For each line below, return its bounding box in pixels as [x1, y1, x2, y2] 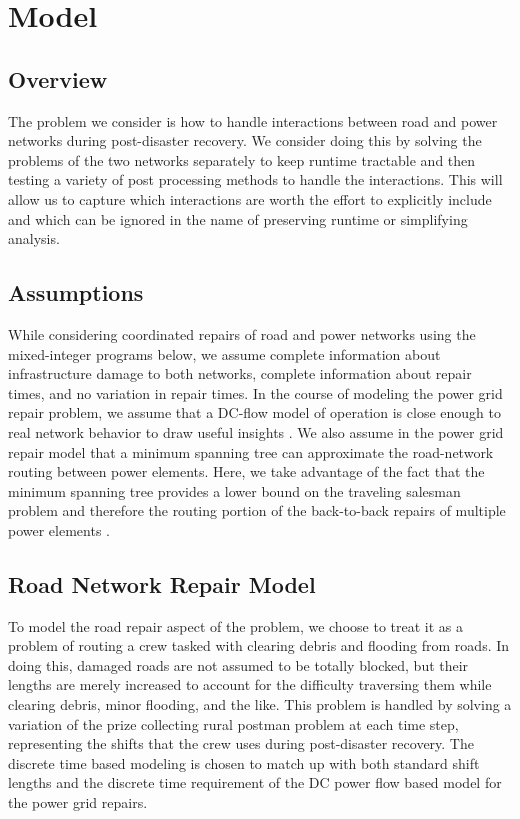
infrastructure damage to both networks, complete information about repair [8, 363, 472, 384]
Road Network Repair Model [8, 568, 316, 599]
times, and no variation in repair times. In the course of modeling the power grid [8, 382, 503, 403]
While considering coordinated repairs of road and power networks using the [8, 323, 476, 344]
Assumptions [8, 277, 144, 308]
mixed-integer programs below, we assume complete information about [8, 343, 441, 364]
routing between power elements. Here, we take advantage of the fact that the [8, 461, 485, 482]
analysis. [8, 228, 60, 249]
